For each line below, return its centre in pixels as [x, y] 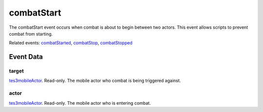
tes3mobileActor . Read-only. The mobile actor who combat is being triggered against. [95, 81]
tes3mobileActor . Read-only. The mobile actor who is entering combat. [80, 103]
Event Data [26, 57]
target [16, 71]
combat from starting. [31, 34]
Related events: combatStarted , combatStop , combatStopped [71, 43]
